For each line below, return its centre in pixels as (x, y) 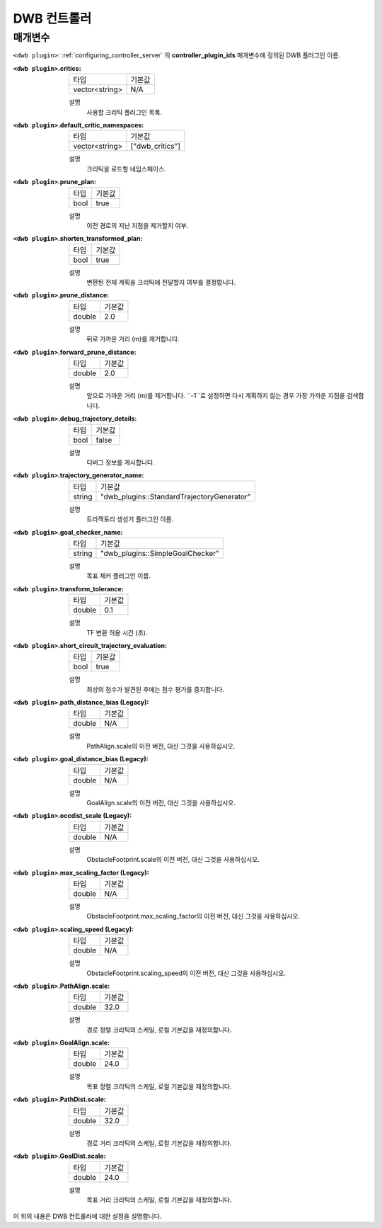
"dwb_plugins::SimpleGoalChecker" (160, 553)
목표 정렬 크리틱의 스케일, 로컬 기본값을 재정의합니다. (159, 1086)
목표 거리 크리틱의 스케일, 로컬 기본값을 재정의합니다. (159, 1200)
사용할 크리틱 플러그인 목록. (125, 112)
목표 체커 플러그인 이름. (119, 576)
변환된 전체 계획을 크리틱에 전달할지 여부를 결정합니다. (161, 283)
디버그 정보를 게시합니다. (121, 462)
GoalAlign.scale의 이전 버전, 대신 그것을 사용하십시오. (161, 803)
